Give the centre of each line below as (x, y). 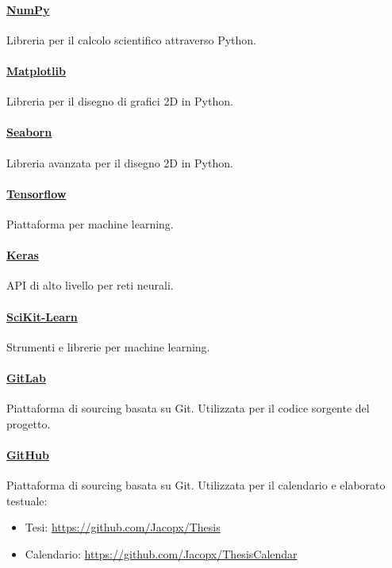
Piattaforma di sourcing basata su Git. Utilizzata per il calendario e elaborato (196, 485)
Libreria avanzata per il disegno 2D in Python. (120, 162)
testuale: (27, 500)
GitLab (26, 377)
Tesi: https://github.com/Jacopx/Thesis (123, 527)
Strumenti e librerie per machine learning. (108, 346)
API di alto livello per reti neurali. (90, 285)
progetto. (29, 423)
